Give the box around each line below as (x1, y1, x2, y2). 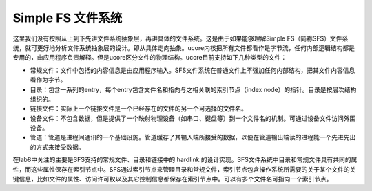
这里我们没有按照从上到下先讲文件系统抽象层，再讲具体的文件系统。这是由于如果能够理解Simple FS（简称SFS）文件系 (12, 34, 349, 43)
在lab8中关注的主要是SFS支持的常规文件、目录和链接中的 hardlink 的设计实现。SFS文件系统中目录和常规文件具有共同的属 (12, 155, 358, 164)
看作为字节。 (30, 76, 67, 84)
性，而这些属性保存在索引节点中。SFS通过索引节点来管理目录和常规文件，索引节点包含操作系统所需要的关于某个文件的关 (12, 165, 356, 173)
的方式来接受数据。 (30, 143, 85, 151)
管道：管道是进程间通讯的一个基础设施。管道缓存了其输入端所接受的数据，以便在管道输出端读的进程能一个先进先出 (30, 133, 356, 142)
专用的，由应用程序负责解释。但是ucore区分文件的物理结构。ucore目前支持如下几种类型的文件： (12, 54, 287, 62)
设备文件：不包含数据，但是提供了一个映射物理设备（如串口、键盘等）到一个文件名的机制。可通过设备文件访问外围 (30, 114, 356, 122)
